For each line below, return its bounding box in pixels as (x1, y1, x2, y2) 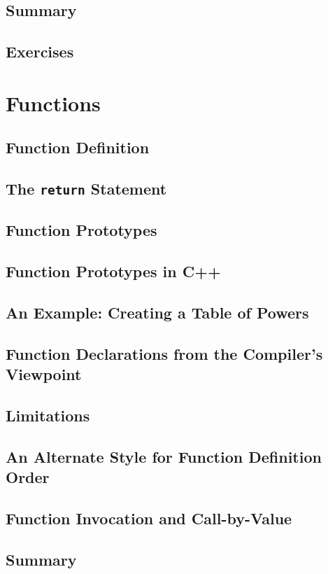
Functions (6, 88, 101, 117)
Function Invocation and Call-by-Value (6, 507, 292, 528)
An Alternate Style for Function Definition (6, 445, 322, 467)
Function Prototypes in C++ (6, 260, 221, 282)
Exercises (6, 41, 74, 62)
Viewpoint (6, 363, 82, 385)
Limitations (6, 404, 90, 426)
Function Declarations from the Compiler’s (6, 342, 323, 364)
